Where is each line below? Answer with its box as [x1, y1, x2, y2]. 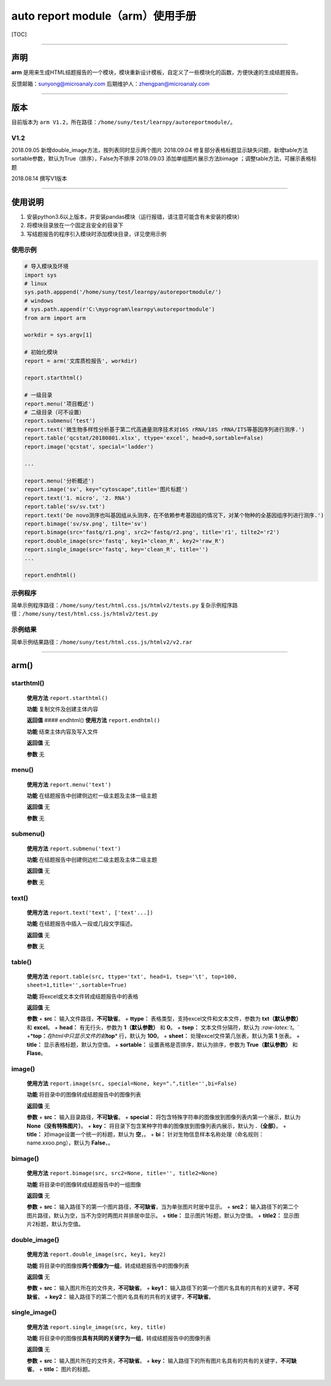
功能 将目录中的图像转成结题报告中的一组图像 [26, 1181, 141, 1188]
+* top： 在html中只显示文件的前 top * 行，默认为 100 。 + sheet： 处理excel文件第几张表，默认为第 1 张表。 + [26, 1032, 300, 1040]
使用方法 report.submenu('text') [26, 845, 121, 852]
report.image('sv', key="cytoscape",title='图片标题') [24, 486, 188, 493]
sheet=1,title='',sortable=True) [26, 981, 127, 989]
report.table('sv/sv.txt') [24, 503, 105, 510]
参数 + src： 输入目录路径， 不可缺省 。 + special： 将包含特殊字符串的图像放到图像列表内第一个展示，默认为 [26, 1113, 301, 1121]
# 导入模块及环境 [24, 263, 69, 270]
